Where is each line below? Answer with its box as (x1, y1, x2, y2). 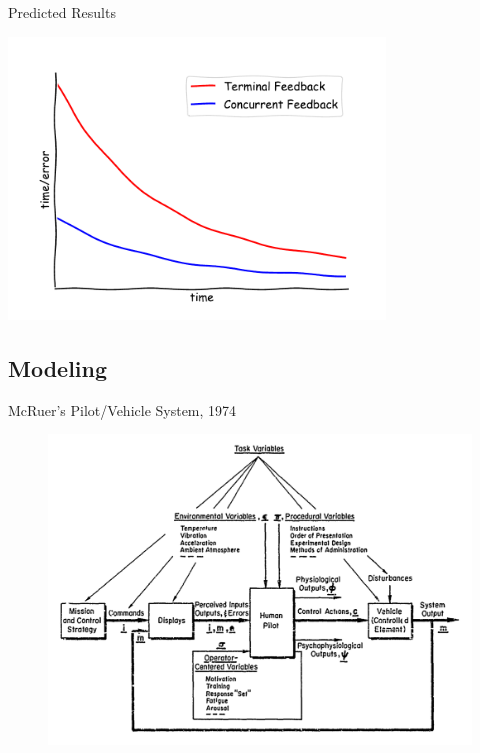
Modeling (8, 353, 108, 384)
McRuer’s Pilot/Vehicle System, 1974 (8, 399, 237, 420)
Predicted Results (8, 2, 116, 22)
